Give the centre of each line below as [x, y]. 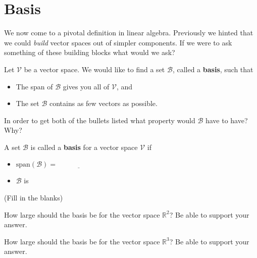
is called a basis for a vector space [84, 147]
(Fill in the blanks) [34, 198]
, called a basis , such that [213, 69]
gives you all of [86, 86]
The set [28, 103]
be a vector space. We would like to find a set [94, 69]
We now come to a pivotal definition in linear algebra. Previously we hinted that [129, 33]
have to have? [226, 120]
